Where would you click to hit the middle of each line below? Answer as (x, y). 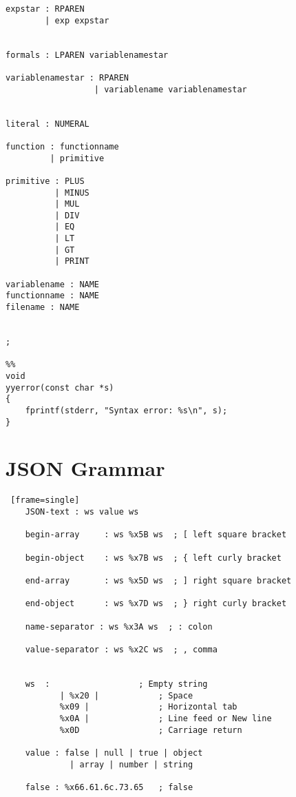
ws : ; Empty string (116, 684)
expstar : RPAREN (45, 9)
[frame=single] (45, 500)
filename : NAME (43, 308)
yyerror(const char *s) (60, 387)
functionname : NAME (53, 296)
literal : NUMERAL (47, 124)
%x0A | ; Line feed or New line (166, 718)
